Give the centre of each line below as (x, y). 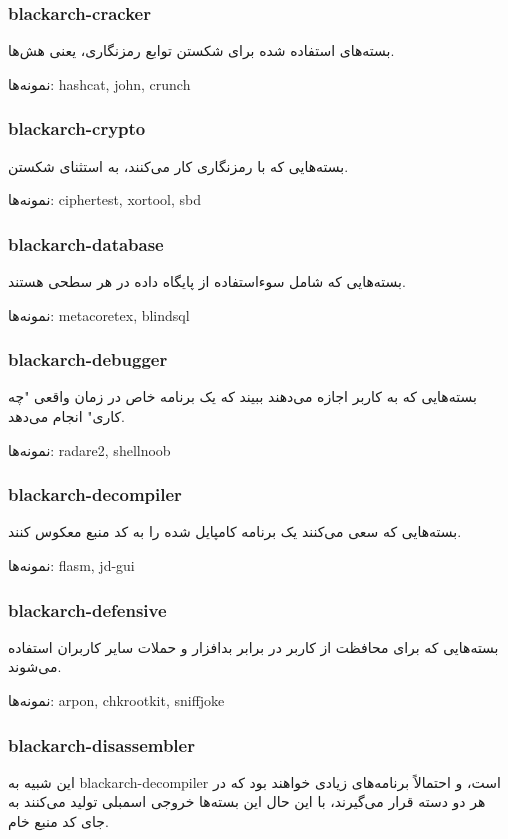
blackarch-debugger (88, 359)
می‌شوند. (35, 666)
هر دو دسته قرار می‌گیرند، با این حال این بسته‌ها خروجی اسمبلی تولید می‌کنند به (247, 801)
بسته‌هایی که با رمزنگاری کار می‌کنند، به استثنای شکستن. (178, 165)
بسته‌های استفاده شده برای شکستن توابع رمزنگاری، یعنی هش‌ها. (201, 50)
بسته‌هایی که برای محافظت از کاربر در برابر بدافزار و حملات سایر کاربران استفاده (253, 646)
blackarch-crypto (77, 128)
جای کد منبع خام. (58, 821)
